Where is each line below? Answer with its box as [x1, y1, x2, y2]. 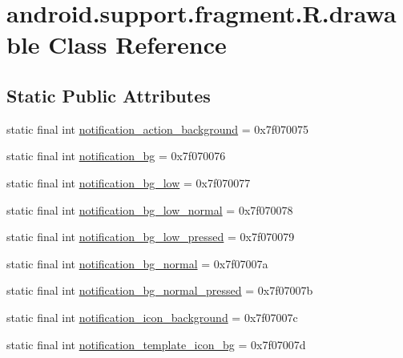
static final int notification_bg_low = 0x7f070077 [6, 174, 251, 191]
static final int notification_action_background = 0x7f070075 [6, 120, 309, 137]
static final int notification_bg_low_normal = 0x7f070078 [6, 201, 293, 218]
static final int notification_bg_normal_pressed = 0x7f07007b [6, 282, 313, 299]
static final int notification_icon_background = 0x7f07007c [6, 308, 298, 325]
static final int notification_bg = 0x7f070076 [6, 147, 226, 164]
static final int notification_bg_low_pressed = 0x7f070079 [6, 228, 295, 245]
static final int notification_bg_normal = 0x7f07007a [6, 255, 268, 272]
